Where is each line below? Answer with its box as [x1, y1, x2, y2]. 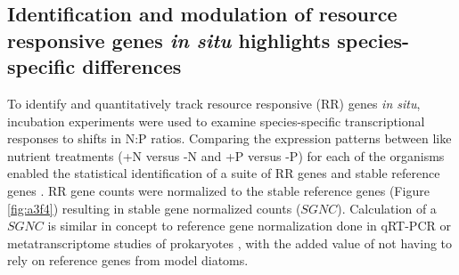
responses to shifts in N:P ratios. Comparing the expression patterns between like [7, 129, 452, 148]
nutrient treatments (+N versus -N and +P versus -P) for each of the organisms [7, 146, 445, 165]
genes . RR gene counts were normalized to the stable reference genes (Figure [7, 181, 430, 199]
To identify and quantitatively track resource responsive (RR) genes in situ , [7, 93, 421, 112]
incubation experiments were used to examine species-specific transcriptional [7, 111, 425, 130]
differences [82, 53, 182, 80]
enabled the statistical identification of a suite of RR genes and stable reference [7, 164, 440, 182]
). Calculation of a [337, 198, 437, 217]
